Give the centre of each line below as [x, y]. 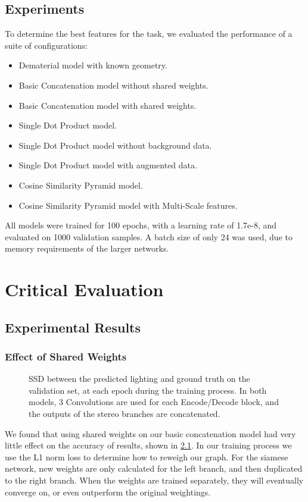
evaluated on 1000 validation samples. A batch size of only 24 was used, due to [149, 236]
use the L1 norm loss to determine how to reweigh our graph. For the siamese [147, 456]
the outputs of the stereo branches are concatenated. [125, 414]
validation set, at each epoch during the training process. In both [148, 390]
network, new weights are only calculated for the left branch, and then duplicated [154, 468]
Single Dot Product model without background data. [115, 145]
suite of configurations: [46, 45]
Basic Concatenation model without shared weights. [113, 85]
